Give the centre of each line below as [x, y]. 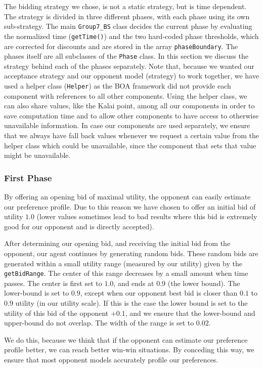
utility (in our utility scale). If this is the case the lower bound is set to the [131, 303]
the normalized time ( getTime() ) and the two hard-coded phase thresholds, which [131, 36]
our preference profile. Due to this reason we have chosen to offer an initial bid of [130, 206]
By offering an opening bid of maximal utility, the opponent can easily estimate [127, 197]
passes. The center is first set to [53, 283]
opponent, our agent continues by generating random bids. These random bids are [131, 253]
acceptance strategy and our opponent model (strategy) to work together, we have [131, 76]
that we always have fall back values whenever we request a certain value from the [131, 135]
